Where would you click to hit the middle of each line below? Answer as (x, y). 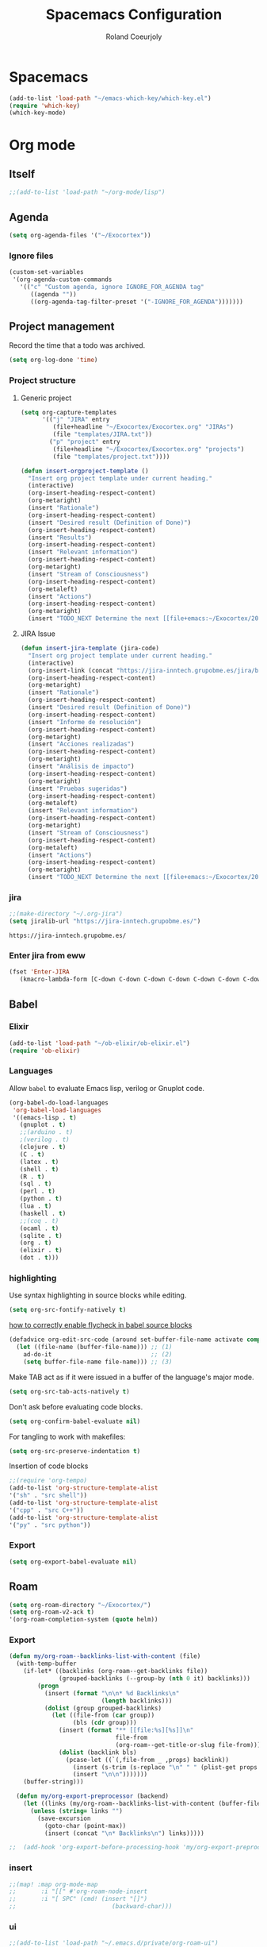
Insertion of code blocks (49, 1466)
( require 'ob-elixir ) (45, 1051)
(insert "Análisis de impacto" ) (81, 767)
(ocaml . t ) (39, 1228)
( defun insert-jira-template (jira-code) (90, 649)
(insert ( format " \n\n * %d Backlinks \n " (112, 1693)
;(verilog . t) (44, 1140)
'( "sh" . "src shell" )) (48, 1496)
